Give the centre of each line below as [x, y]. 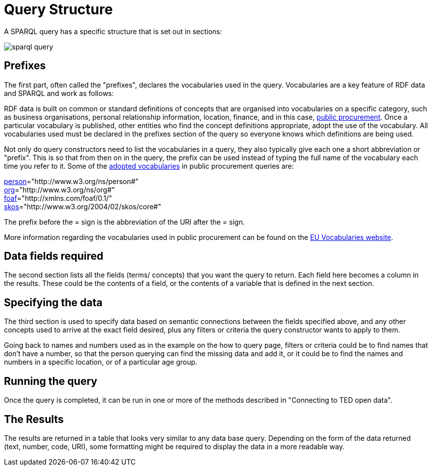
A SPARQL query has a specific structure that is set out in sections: [113, 31]
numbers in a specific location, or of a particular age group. [101, 362]
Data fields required [54, 256]
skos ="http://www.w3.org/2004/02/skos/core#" [83, 206]
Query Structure [59, 9]
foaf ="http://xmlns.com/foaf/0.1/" [58, 198]
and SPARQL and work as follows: [59, 93]
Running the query [51, 381]
